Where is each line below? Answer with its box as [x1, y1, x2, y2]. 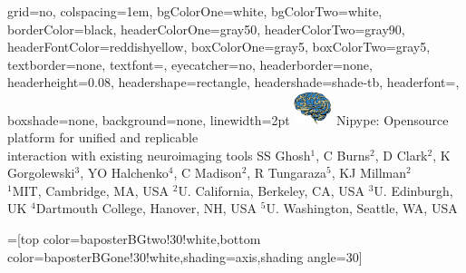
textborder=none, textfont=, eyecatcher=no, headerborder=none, [7, 54, 373, 73]
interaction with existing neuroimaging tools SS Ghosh [7, 145, 311, 164]
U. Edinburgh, [374, 180, 453, 200]
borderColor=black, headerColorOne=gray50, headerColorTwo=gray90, [7, 19, 405, 38]
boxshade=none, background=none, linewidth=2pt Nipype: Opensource [7, 110, 449, 129]
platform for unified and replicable [7, 128, 199, 147]
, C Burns [316, 145, 371, 164]
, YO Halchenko [80, 163, 169, 182]
